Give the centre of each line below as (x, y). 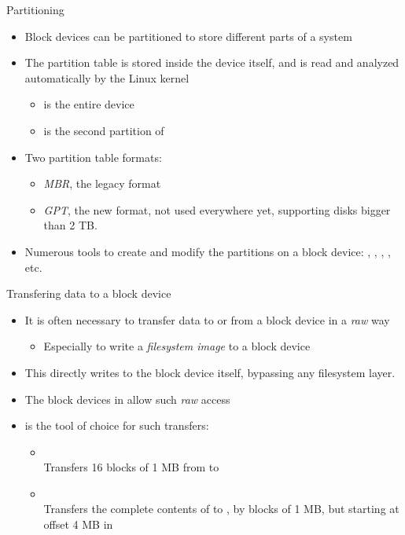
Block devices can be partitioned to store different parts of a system (188, 36)
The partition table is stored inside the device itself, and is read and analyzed (212, 62)
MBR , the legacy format (102, 183)
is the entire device (89, 104)
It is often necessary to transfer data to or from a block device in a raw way (207, 319)
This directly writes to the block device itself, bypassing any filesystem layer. (210, 372)
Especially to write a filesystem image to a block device (177, 346)
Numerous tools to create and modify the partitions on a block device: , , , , (208, 251)
